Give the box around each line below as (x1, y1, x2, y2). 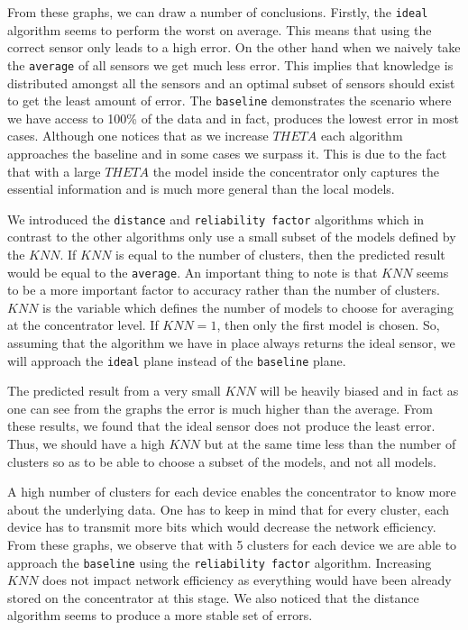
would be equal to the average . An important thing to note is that (7, 262, 378, 281)
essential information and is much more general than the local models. (7, 179, 395, 198)
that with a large (7, 161, 101, 180)
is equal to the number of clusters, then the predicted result (115, 244, 445, 263)
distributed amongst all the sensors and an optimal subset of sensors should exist (7, 73, 455, 92)
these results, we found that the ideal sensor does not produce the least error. (7, 416, 436, 435)
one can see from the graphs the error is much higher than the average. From (7, 398, 434, 417)
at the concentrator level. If (7, 315, 159, 334)
